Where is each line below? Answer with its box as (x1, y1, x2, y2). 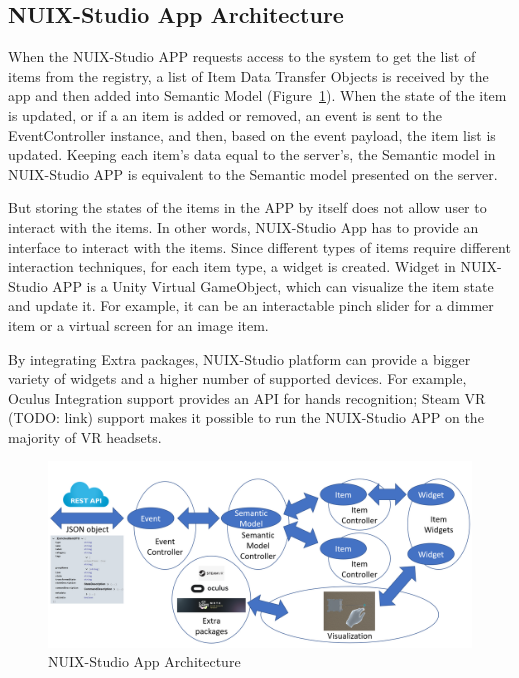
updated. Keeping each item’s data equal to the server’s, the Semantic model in (8, 144, 496, 165)
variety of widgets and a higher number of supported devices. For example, (8, 368, 467, 389)
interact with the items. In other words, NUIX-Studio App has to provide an (8, 216, 479, 237)
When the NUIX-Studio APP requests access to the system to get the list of (8, 46, 476, 67)
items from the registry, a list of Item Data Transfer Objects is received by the (8, 65, 489, 86)
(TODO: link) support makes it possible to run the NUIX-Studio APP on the (8, 407, 484, 428)
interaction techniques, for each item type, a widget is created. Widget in (8, 256, 456, 277)
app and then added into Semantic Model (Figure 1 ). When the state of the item (8, 85, 507, 106)
